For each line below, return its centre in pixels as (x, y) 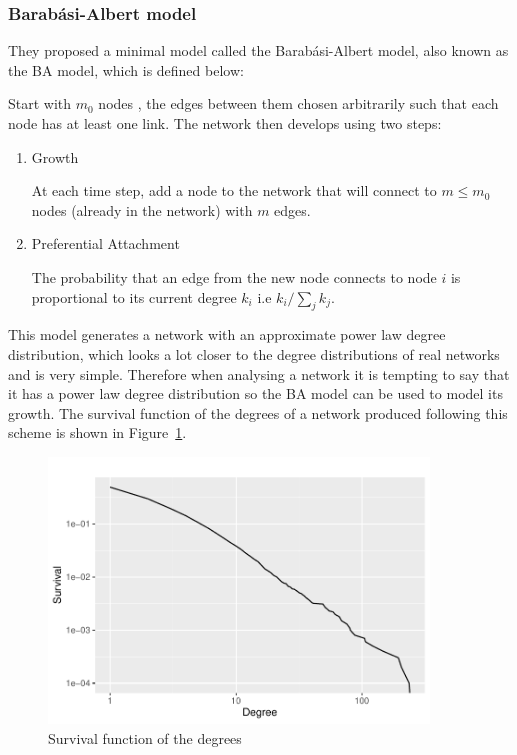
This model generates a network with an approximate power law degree (227, 334)
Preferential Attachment (105, 243)
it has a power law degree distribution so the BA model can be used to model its (255, 393)
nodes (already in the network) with (142, 209)
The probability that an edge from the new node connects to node (234, 276)
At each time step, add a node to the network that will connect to (234, 190)
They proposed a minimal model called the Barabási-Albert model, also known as (258, 50)
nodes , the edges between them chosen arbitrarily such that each (298, 103)
